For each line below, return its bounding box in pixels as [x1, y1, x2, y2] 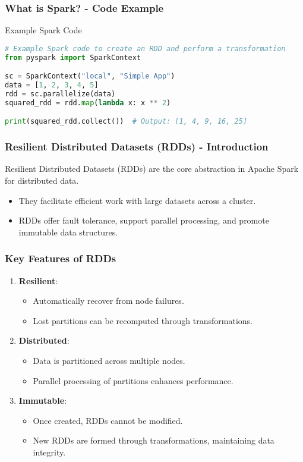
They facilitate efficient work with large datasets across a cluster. [18, 194, 256, 206]
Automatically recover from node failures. [33, 294, 184, 307]
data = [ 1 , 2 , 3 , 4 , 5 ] [5, 81, 99, 90]
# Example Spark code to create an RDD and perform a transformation [5, 44, 286, 53]
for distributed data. [5, 174, 79, 187]
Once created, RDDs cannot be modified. [33, 414, 183, 426]
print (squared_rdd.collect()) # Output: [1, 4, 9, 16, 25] [5, 117, 248, 126]
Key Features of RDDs [5, 251, 116, 266]
